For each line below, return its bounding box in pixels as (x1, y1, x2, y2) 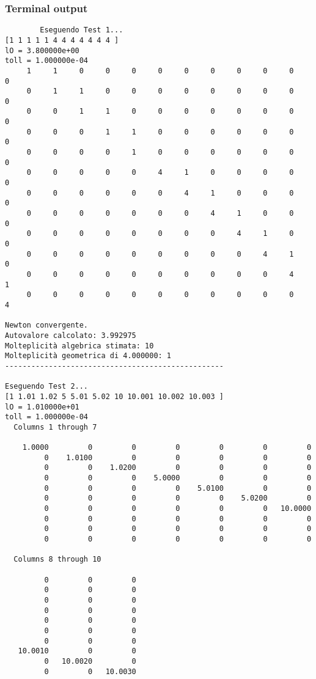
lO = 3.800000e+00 (5, 46, 79, 55)
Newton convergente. (5, 321, 89, 330)
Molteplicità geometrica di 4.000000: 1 (5, 351, 172, 361)
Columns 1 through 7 (13, 422, 97, 431)
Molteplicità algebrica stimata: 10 (5, 341, 154, 350)
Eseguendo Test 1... (40, 26, 123, 35)
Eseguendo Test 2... (5, 382, 89, 391)
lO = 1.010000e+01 (5, 402, 79, 411)
